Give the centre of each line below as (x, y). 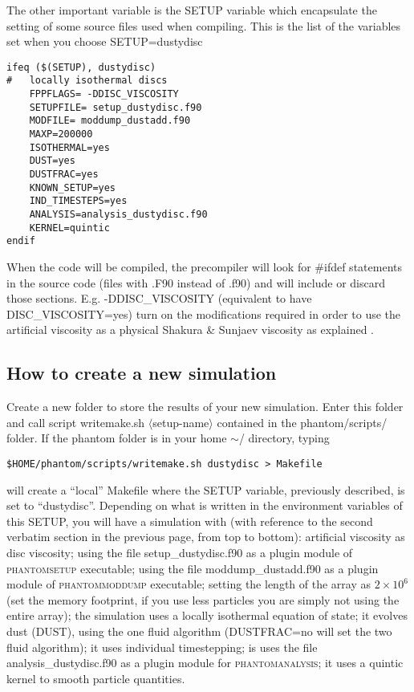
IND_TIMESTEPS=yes (78, 201)
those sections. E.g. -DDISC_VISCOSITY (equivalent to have (159, 298)
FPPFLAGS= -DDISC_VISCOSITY (104, 94)
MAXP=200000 (61, 134)
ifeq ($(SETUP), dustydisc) (81, 67)
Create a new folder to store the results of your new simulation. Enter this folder (205, 407)
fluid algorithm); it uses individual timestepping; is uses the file (162, 647)
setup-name (181, 422)
